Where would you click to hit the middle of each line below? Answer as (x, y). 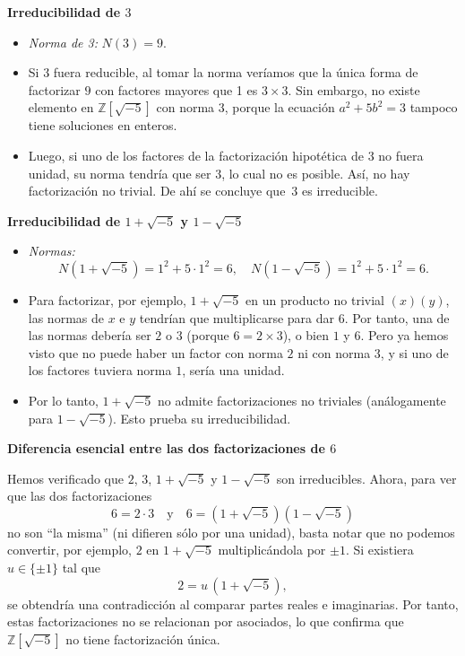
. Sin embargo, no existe (354, 89)
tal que (82, 568)
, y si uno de (414, 352)
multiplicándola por (272, 550)
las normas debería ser (90, 335)
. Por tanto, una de (397, 317)
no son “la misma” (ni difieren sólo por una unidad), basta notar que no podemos (231, 532)
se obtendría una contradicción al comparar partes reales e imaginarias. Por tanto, (233, 604)
